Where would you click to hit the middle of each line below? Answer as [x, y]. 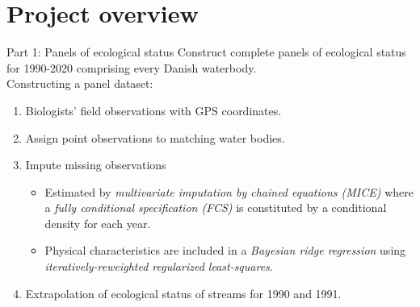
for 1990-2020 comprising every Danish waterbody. [132, 67]
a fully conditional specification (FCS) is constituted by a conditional [216, 207]
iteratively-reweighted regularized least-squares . [159, 266]
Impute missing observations [96, 165]
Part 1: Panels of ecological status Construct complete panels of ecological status [206, 52]
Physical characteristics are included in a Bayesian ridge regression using [225, 250]
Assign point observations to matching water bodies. [155, 137]
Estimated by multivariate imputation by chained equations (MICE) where [229, 191]
